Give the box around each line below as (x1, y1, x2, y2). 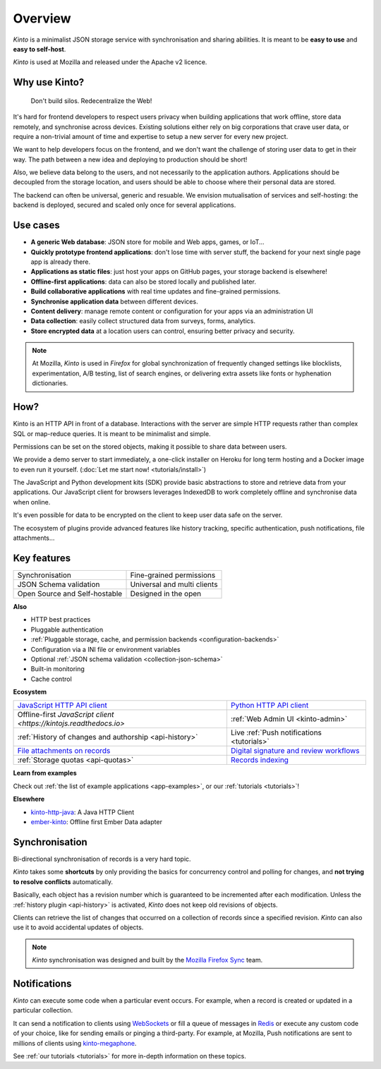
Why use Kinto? (13, 76, 85, 88)
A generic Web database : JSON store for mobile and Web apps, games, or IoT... (30, 238, 265, 246)
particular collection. (13, 1006, 73, 1015)
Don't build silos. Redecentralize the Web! (30, 96, 152, 105)
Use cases (13, 219, 60, 231)
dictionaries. (32, 379, 68, 387)
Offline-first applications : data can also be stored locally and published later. (30, 277, 257, 286)
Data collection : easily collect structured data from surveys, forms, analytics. (30, 317, 255, 325)
